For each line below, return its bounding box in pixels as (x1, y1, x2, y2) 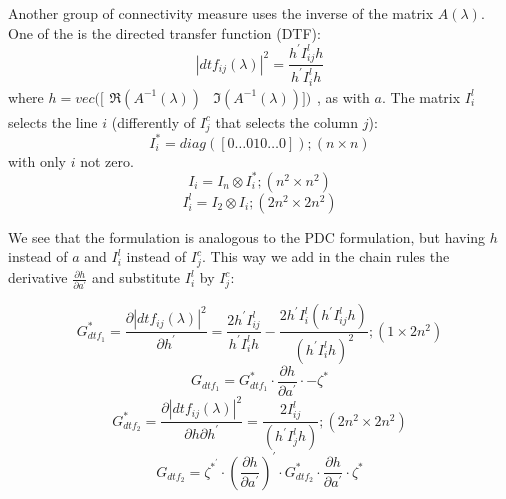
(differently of (111, 111, 196, 132)
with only (8, 150, 66, 171)
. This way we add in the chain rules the (202, 246, 450, 267)
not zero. (80, 150, 134, 171)
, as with (316, 86, 370, 107)
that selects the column (215, 111, 359, 132)
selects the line (8, 111, 98, 132)
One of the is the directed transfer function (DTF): (8, 22, 321, 43)
